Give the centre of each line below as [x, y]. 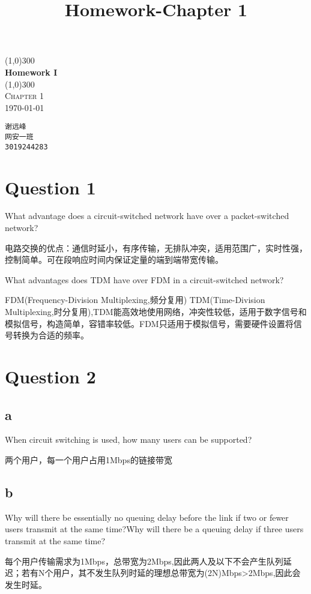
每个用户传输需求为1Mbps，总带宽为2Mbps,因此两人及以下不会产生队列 [144, 561]
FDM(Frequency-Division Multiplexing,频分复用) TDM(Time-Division [135, 300]
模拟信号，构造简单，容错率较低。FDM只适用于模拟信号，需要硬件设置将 [149, 323]
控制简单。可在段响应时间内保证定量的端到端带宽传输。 [114, 259]
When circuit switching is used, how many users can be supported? [128, 439]
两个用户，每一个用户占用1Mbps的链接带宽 [89, 459]
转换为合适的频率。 [51, 335]
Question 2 [50, 376]
